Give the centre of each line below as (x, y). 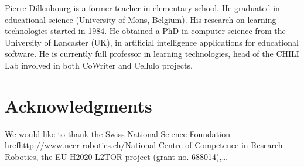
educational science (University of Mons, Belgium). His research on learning (141, 19)
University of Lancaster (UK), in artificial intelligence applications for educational (152, 42)
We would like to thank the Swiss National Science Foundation (117, 133)
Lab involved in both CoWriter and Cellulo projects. (99, 65)
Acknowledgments (78, 105)
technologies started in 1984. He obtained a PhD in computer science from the (145, 31)
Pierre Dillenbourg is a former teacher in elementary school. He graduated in (142, 8)
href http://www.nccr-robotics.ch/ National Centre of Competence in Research (144, 145)
